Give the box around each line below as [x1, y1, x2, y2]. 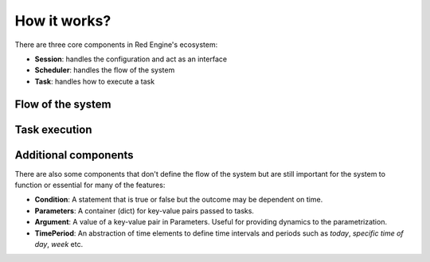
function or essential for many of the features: [14, 180, 166, 190]
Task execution [14, 123, 92, 136]
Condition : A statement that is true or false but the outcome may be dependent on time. [34, 195, 323, 205]
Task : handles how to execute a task [34, 76, 155, 86]
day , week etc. [34, 240, 84, 248]
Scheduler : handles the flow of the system [34, 65, 175, 75]
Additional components [14, 148, 135, 162]
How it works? [14, 12, 111, 29]
